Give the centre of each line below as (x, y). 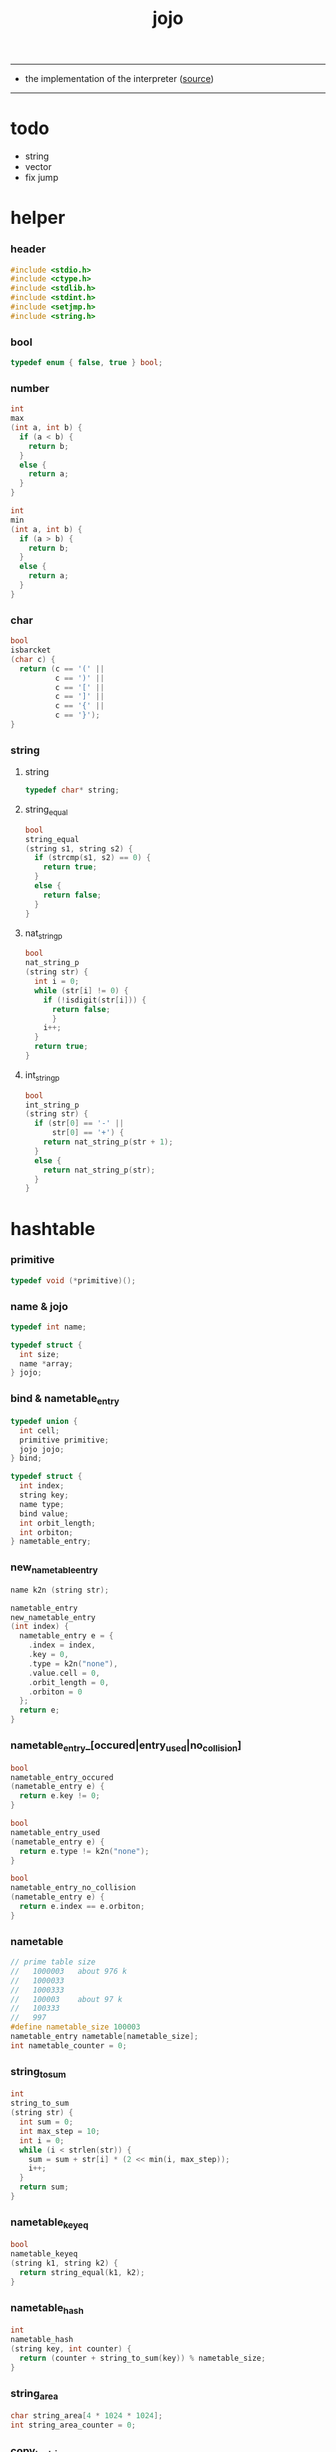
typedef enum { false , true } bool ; (86, 363)
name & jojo (39, 1306)
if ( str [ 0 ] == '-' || (79, 1123)
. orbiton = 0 (55, 1692)
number (30, 388)
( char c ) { (33, 659)
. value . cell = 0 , (64, 1673)
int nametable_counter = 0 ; (69, 2045)
